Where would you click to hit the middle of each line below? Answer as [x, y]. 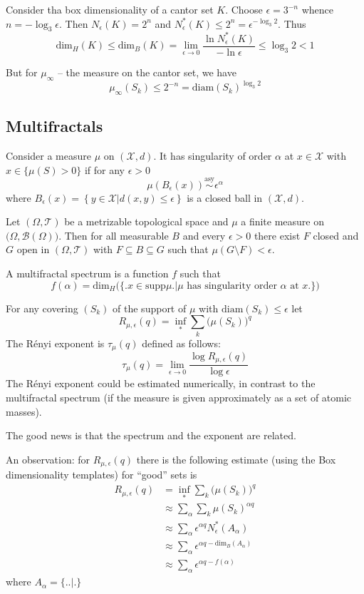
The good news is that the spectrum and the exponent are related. [151, 435]
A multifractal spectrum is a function [87, 273]
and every [204, 235]
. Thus [292, 23]
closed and [336, 235]
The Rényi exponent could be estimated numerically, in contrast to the [161, 383]
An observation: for [48, 459]
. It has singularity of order [213, 156]
